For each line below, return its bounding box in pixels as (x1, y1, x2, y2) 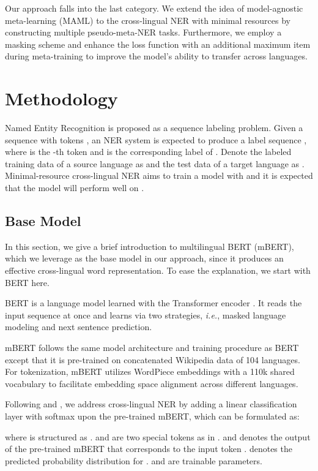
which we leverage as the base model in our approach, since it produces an (5, 252, 284, 265)
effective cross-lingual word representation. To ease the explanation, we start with (5, 264, 311, 277)
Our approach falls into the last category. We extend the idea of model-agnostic (5, 2, 303, 14)
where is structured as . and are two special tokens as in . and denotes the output (5, 430, 311, 443)
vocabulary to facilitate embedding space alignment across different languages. (5, 377, 298, 390)
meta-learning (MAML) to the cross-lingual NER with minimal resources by (5, 13, 290, 26)
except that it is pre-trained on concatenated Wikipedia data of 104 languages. (5, 353, 300, 366)
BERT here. (5, 276, 50, 288)
